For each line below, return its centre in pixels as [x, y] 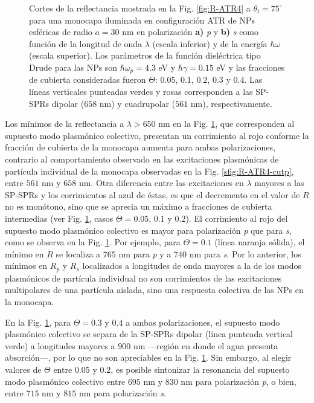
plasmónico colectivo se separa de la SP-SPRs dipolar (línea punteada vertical [149, 334]
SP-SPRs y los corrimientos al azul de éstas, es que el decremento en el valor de [152, 194]
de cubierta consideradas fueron [88, 79]
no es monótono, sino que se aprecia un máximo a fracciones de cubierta [139, 206]
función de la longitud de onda [86, 43]
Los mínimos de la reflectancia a [65, 124]
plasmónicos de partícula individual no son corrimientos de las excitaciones [143, 278]
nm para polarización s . [122, 393]
